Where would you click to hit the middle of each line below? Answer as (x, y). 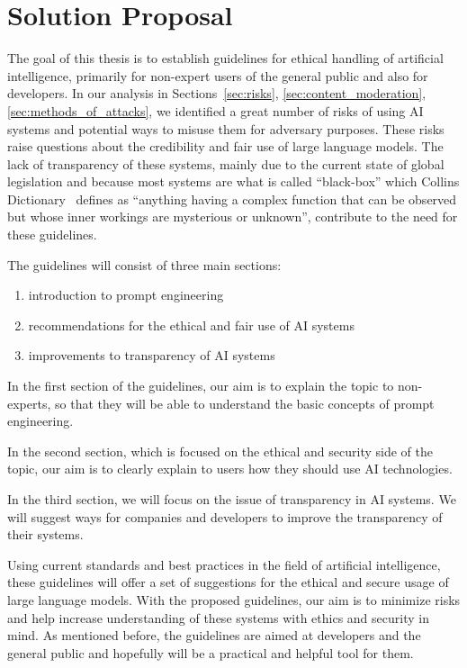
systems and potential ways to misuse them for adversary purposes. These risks (226, 128)
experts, (29, 403)
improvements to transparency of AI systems (152, 355)
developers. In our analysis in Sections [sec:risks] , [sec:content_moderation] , (217, 93)
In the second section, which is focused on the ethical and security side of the (220, 451)
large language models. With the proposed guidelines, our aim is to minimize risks (234, 599)
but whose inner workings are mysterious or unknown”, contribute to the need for (233, 217)
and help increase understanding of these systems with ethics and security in (218, 617)
